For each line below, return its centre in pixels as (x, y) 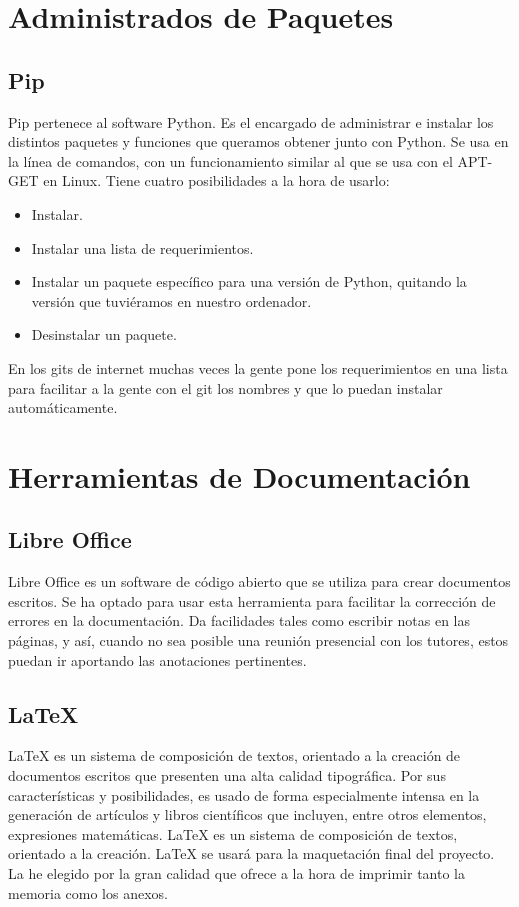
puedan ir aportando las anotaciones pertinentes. (157, 659)
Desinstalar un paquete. (104, 334)
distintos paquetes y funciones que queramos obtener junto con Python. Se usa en (258, 141)
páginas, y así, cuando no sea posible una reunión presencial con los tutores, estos (258, 640)
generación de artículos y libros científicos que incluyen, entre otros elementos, (247, 814)
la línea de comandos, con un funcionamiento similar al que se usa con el (230, 160)
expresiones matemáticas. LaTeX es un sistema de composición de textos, (233, 833)
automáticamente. (63, 407)
